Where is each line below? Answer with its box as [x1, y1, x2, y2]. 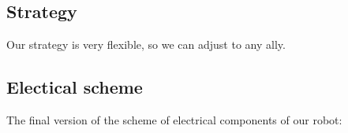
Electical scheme [6, 75, 143, 99]
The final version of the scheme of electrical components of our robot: [6, 112, 342, 127]
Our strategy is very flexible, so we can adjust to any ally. [6, 36, 286, 53]
